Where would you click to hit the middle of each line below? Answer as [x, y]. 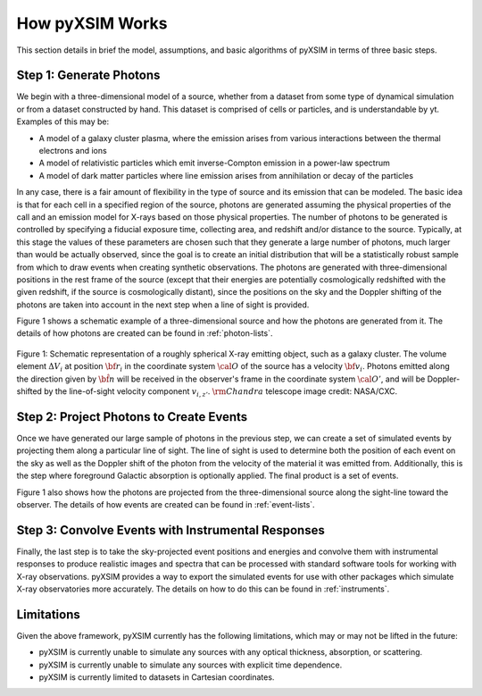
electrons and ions [73, 151]
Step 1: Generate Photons [88, 75]
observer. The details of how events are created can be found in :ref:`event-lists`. [166, 504]
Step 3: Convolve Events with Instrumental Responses [170, 530]
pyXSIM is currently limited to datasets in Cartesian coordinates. [157, 677]
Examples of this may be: [63, 122]
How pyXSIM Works [92, 23]
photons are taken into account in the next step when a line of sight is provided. [163, 305]
